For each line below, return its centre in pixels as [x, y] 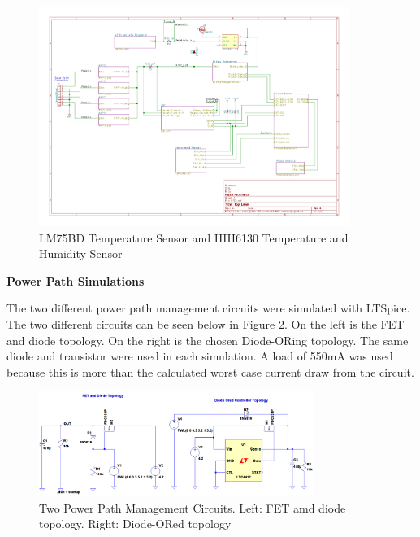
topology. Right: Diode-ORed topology [135, 524]
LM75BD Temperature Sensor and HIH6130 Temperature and [194, 237]
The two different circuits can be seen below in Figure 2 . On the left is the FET [206, 324]
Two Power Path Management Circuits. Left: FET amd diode [193, 507]
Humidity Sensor [81, 253]
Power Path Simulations [76, 280]
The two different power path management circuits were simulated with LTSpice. [208, 308]
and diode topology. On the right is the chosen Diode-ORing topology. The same [208, 340]
